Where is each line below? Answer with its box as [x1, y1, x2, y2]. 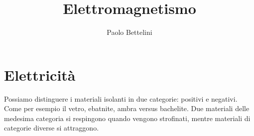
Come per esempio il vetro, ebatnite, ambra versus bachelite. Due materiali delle [4, 103, 250, 114]
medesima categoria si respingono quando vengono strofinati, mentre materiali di [4, 113, 251, 123]
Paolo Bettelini [107, 27, 152, 37]
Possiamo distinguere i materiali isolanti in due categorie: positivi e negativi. [4, 93, 238, 104]
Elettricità [4, 64, 76, 85]
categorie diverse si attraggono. [4, 123, 99, 133]
